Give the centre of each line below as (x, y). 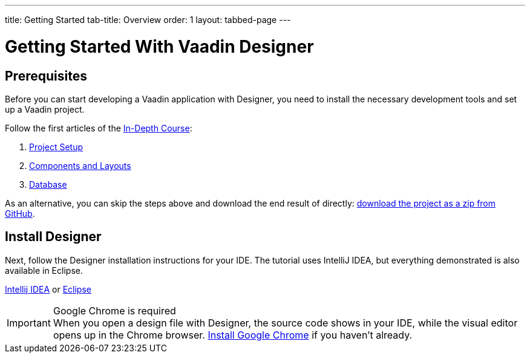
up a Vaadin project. (45, 109)
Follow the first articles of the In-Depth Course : (99, 128)
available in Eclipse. (44, 270)
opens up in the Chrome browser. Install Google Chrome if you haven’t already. (233, 335)
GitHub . (20, 213)
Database (48, 184)
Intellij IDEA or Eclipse (48, 289)
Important (29, 323)
